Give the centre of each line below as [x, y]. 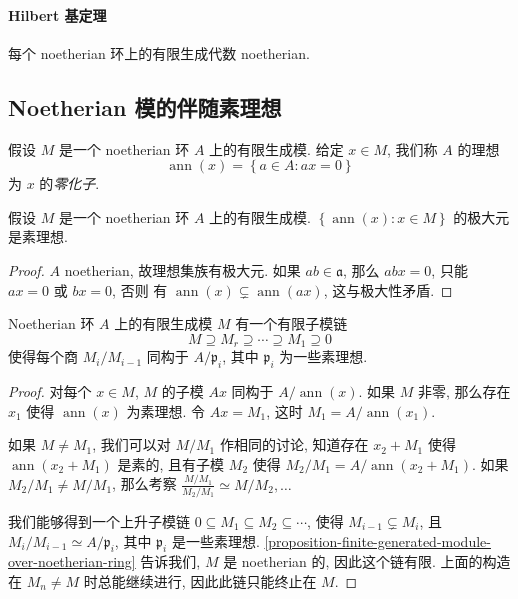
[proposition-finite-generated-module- [377, 540]
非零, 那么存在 [464, 391]
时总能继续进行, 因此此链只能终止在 [200, 580]
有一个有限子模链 [291, 323]
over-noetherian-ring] [72, 561]
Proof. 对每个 [50, 391]
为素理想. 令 [166, 410]
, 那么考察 [144, 483]
